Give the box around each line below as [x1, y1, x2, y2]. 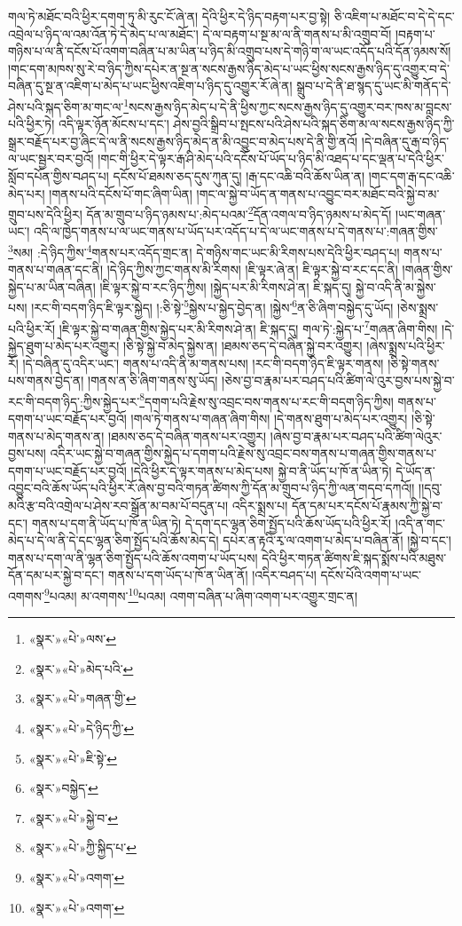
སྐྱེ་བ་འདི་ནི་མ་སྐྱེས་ [356, 277, 436, 296]
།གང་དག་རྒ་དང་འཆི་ [368, 167, 455, 185]
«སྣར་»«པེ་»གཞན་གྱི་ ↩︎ [28, 689, 137, 708]
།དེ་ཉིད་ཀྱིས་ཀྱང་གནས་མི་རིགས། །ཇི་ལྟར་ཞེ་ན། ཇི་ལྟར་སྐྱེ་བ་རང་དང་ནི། [106, 260, 398, 279]
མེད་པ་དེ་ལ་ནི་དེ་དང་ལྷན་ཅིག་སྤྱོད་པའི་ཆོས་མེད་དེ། [8, 531, 219, 550]
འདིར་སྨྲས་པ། [231, 495, 288, 514]
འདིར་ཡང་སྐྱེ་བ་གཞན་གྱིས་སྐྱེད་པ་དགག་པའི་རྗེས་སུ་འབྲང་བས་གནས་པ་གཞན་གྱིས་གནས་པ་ [50, 444, 437, 463]
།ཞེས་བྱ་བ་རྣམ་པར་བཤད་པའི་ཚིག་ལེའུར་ [270, 426, 442, 445]
